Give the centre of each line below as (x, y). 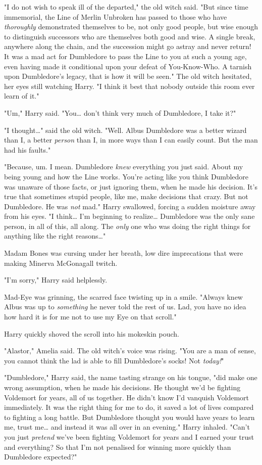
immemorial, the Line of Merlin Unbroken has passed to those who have (116, 16)
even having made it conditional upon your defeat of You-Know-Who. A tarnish (128, 66)
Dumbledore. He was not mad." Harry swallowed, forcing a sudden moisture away (130, 206)
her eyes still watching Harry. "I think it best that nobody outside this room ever (129, 86)
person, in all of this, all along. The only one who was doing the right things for (127, 226)
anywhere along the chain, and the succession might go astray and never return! (128, 46)
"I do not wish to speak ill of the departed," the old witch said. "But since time (126, 7)
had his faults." (28, 149)
